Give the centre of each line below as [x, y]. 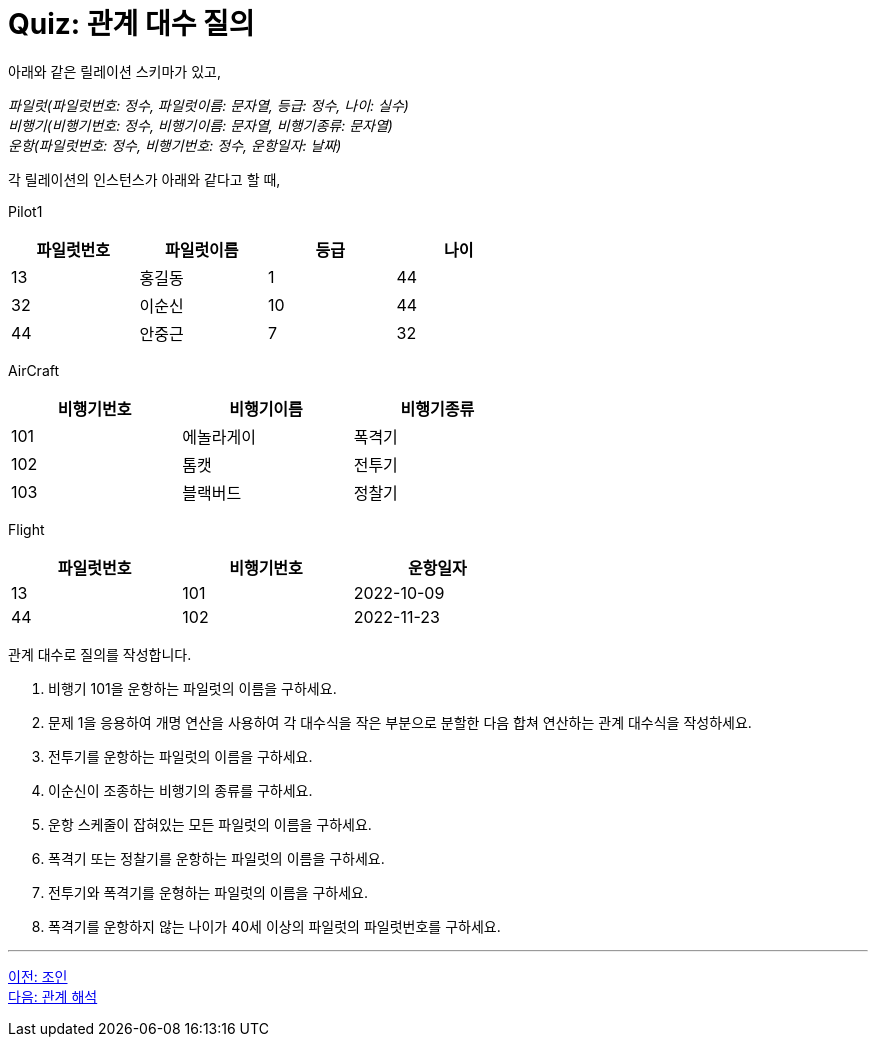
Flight [26, 529]
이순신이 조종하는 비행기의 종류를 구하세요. [180, 790]
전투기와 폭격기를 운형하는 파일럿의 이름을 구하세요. [208, 892]
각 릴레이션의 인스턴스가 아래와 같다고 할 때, [144, 179]
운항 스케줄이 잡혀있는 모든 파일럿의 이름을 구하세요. [210, 824]
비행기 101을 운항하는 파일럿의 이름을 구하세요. [192, 688]
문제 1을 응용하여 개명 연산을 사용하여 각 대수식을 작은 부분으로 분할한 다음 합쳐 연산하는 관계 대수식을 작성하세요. [400, 722]
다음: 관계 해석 [53, 996]
